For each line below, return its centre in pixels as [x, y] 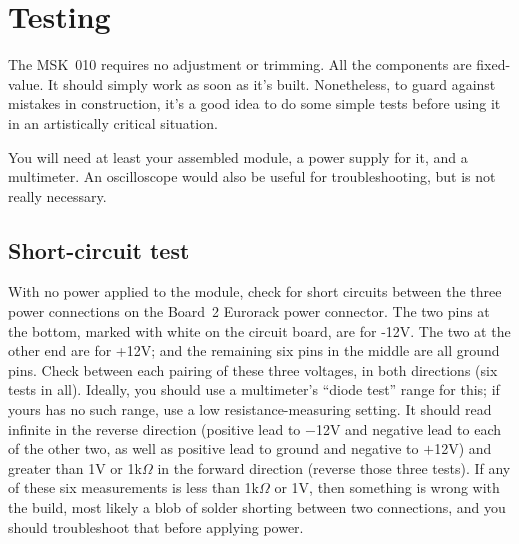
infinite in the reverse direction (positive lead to [154, 428]
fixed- [493, 64]
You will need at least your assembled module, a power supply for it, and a [238, 156]
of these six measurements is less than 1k [133, 487]
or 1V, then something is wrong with [387, 487]
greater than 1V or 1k [75, 467]
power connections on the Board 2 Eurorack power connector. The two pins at [249, 311]
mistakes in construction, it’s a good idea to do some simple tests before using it [254, 103]
